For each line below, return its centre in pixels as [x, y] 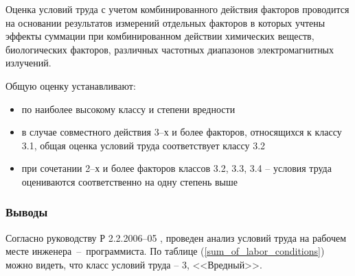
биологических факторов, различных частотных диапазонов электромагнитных [170, 49]
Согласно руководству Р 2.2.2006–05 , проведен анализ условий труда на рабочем [176, 237]
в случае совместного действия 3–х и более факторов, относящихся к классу [182, 132]
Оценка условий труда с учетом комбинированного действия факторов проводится [177, 9]
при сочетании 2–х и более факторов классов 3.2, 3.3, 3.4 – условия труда [176, 168]
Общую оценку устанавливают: [71, 85]
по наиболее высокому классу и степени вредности [128, 109]
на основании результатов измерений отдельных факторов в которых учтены [165, 22]
